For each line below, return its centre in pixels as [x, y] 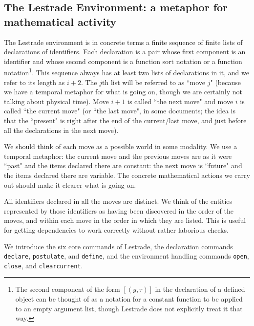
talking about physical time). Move [56, 101]
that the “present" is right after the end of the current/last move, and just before [125, 120]
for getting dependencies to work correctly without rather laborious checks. [116, 229]
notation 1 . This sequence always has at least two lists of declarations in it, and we [127, 72]
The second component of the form [68, 289]
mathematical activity [60, 21]
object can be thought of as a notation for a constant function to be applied [129, 299]
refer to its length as [34, 82]
